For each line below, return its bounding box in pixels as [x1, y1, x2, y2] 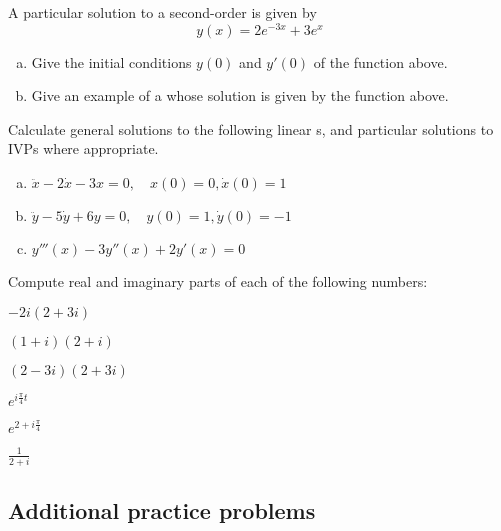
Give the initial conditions [31, 51, 192, 72]
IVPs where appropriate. [8, 138, 159, 159]
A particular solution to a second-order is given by [8, 2, 317, 22]
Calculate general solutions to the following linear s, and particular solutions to [8, 118, 494, 139]
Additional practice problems [8, 495, 316, 526]
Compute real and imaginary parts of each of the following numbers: [8, 271, 428, 292]
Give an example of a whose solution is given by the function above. [31, 85, 449, 106]
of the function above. [313, 51, 448, 72]
